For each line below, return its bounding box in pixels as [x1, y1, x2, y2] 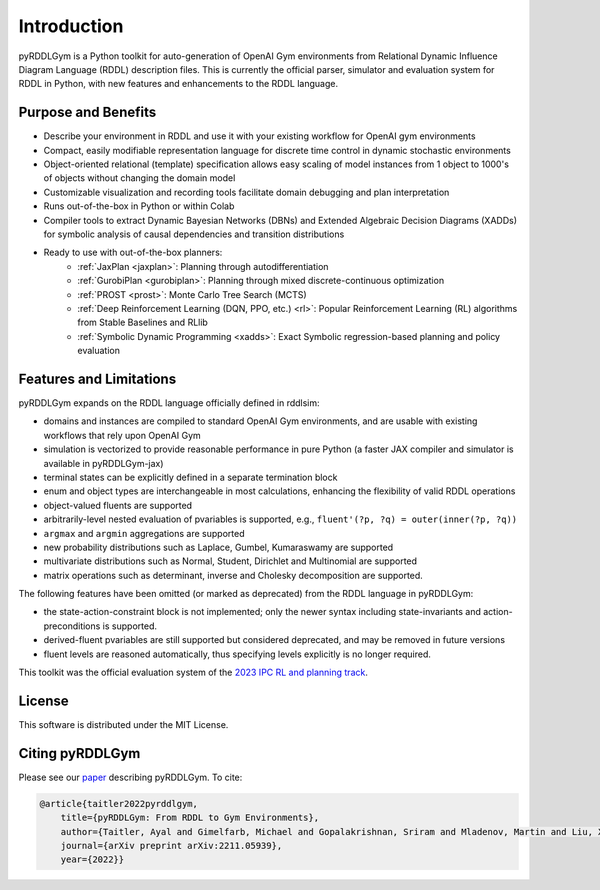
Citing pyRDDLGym [18, 745, 141, 762]
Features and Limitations [18, 370, 177, 387]
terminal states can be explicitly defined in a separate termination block [43, 471, 338, 483]
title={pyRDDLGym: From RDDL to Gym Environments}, [60, 812, 320, 824]
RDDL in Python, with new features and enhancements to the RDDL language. [18, 78, 339, 90]
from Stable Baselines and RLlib [77, 316, 209, 329]
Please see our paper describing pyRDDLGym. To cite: [18, 771, 243, 783]
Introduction [18, 15, 124, 37]
